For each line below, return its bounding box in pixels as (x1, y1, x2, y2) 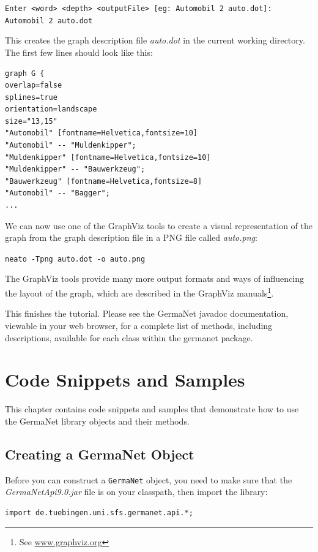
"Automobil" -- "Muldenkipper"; (5, 141, 136, 150)
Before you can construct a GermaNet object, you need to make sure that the (5, 473, 292, 486)
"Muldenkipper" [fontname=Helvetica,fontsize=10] (5, 153, 211, 162)
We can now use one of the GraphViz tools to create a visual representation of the (5, 219, 312, 232)
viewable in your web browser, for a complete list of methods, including (5, 319, 273, 331)
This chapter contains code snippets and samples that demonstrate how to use (5, 403, 299, 415)
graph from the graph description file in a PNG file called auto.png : (5, 231, 257, 244)
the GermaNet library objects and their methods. (5, 414, 190, 427)
